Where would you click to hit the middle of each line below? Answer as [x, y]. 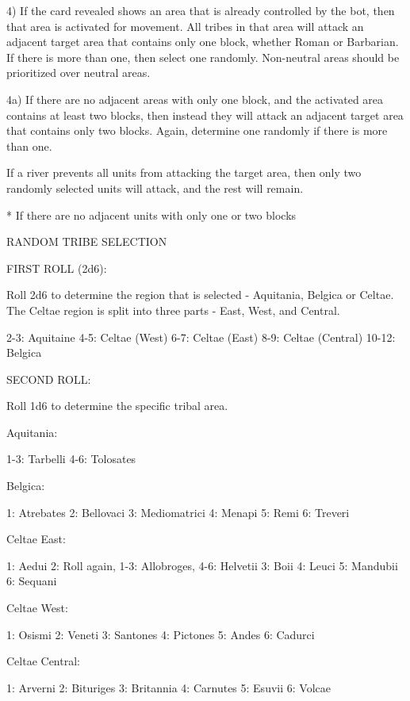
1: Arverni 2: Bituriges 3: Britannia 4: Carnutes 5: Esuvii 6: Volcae [169, 687]
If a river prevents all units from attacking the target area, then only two [184, 172]
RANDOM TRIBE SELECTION [87, 241]
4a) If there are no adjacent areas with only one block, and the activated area [195, 99]
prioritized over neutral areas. [79, 73]
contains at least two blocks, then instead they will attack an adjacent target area [205, 115]
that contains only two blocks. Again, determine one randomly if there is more [197, 130]
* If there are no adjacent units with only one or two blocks [151, 215]
